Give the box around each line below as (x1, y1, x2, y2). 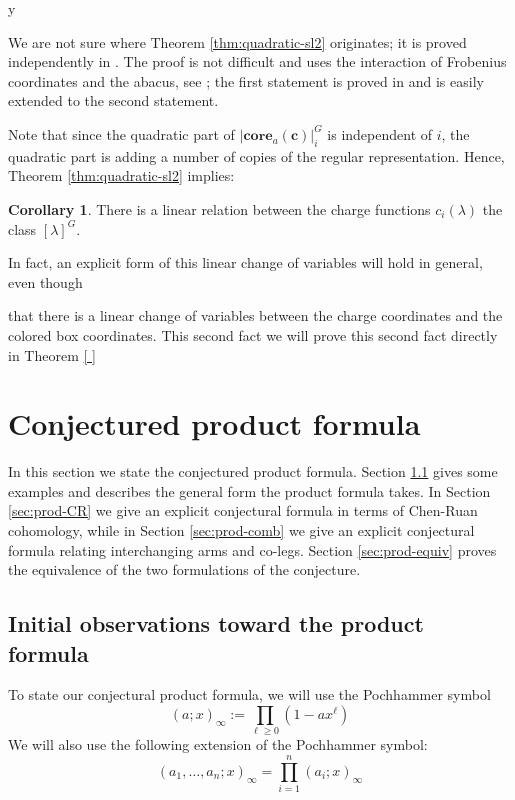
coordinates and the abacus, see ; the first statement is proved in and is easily (8, 70, 484, 91)
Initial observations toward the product (8, 608, 424, 639)
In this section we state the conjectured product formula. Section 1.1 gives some (8, 461, 498, 482)
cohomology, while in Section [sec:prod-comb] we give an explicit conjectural (8, 520, 475, 541)
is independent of (327, 123, 433, 144)
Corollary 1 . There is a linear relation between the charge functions (8, 198, 431, 219)
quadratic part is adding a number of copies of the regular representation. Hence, (8, 145, 505, 166)
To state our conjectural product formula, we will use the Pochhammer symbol (8, 684, 491, 705)
